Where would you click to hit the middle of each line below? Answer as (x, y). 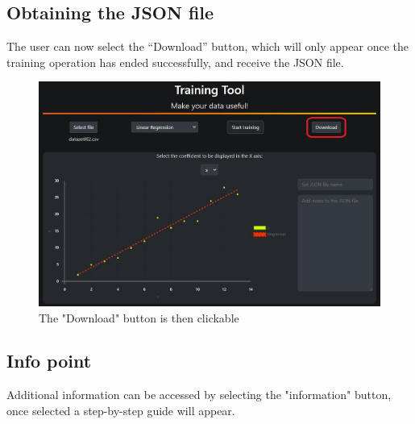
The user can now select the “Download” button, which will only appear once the (207, 46)
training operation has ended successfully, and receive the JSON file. (175, 62)
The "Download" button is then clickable (139, 317)
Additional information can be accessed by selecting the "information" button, (199, 395)
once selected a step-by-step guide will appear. (121, 410)
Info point (49, 361)
